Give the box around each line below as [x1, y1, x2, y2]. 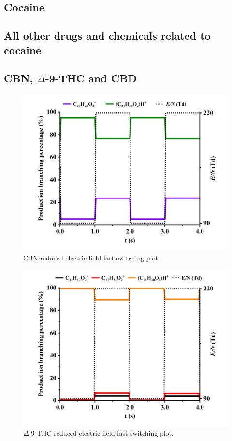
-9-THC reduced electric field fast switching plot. [29, 428, 174, 438]
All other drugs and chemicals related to [4, 28, 211, 43]
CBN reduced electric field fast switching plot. [23, 252, 160, 262]
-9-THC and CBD [45, 71, 137, 86]
